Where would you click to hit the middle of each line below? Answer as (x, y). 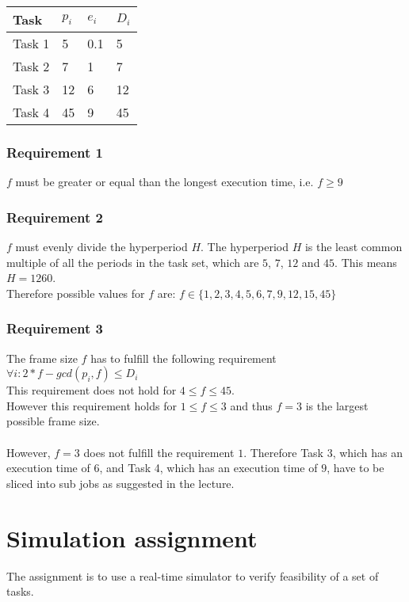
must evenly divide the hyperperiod (101, 247)
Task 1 (31, 43)
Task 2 (31, 66)
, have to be (355, 468)
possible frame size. (53, 421)
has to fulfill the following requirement (183, 358)
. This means (366, 262)
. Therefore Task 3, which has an (323, 452)
